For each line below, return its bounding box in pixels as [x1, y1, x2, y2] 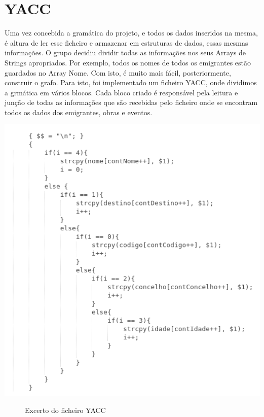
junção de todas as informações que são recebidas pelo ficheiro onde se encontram [5, 97, 258, 108]
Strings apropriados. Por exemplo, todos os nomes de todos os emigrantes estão [5, 57, 251, 67]
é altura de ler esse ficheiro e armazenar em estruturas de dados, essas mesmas [5, 37, 248, 48]
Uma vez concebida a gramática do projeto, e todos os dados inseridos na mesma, [5, 27, 258, 38]
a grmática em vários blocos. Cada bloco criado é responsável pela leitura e [5, 87, 238, 97]
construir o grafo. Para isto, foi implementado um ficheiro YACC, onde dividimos [5, 77, 257, 88]
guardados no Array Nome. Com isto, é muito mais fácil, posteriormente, [5, 67, 231, 78]
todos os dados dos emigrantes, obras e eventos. [5, 107, 153, 117]
